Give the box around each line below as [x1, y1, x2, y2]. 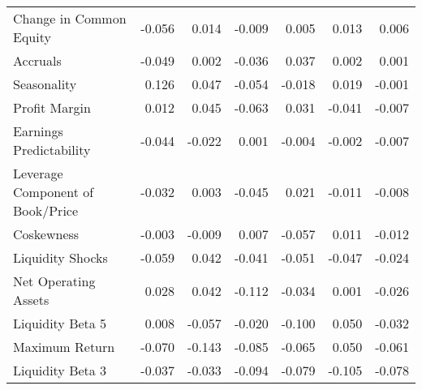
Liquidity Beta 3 [13, 361, 107, 379]
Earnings [13, 122, 63, 140]
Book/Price [13, 201, 79, 220]
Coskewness [13, 225, 80, 243]
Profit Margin [13, 98, 91, 117]
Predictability [13, 140, 91, 159]
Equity [13, 28, 51, 46]
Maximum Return [13, 337, 115, 356]
